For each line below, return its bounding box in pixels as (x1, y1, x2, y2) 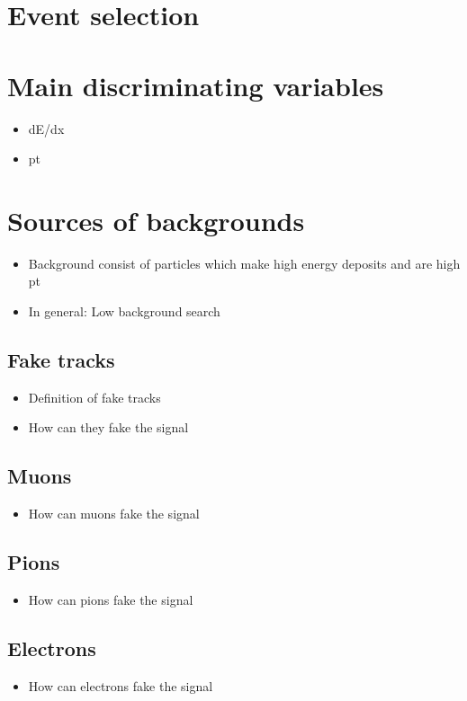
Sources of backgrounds (7, 201, 305, 238)
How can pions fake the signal (28, 590, 193, 608)
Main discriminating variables (7, 67, 384, 103)
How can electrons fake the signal (28, 676, 213, 695)
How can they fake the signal (28, 418, 189, 437)
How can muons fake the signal (28, 504, 200, 523)
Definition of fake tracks (28, 387, 161, 406)
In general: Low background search (28, 302, 220, 320)
